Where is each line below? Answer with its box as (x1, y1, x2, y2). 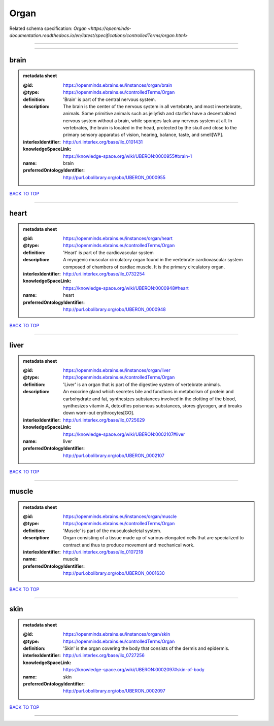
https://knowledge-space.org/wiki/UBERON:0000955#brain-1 (63, 153, 192, 159)
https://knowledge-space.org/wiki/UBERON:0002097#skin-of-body (63, 667, 205, 673)
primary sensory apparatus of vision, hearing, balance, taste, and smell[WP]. (63, 132, 224, 138)
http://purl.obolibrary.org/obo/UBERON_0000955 (63, 174, 166, 180)
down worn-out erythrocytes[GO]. (63, 410, 134, 416)
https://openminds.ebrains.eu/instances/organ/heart (63, 235, 173, 241)
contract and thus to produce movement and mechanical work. (63, 542, 195, 548)
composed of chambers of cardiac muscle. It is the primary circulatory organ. (63, 264, 225, 270)
